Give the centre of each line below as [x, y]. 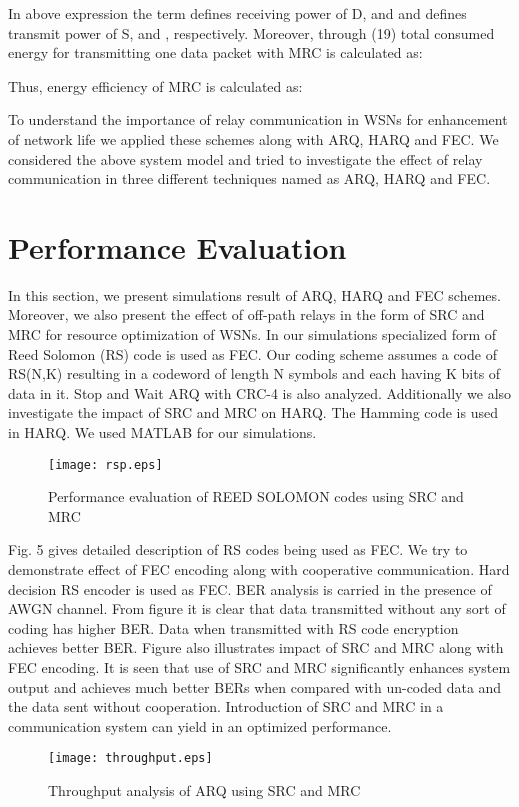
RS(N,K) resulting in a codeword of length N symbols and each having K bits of [254, 373]
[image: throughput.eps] [130, 758]
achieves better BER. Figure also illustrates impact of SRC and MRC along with [256, 647]
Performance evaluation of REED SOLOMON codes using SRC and [256, 496]
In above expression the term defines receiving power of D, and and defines [237, 13]
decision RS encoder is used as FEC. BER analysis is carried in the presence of [250, 588]
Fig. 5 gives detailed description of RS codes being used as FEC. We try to [238, 549]
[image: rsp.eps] [105, 464]
